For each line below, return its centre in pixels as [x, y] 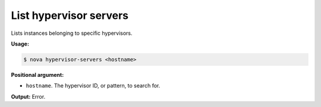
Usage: [20, 44]
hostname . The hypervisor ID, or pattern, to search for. [93, 86]
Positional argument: [37, 74]
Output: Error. [28, 96]
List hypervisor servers [70, 15]
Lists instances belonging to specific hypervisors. [72, 33]
